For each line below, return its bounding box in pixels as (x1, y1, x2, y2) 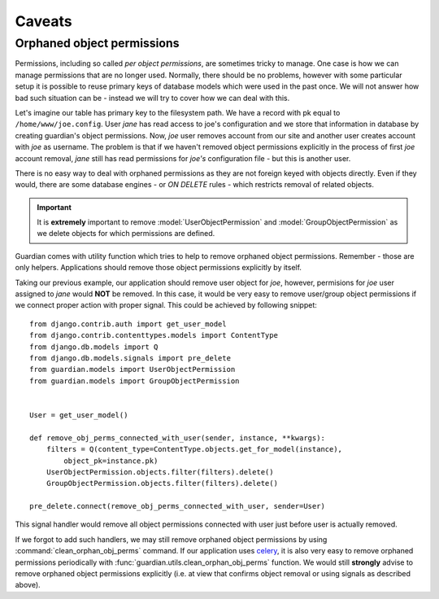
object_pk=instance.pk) (63, 456, 159, 466)
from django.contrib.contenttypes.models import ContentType (29, 330, 278, 340)
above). (15, 580, 41, 590)
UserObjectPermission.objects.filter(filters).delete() (46, 467, 274, 476)
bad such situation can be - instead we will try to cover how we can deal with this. (15, 93, 290, 103)
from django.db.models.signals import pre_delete (29, 353, 232, 362)
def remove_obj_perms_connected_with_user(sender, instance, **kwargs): (29, 433, 325, 443)
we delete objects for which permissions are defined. (37, 229, 215, 238)
